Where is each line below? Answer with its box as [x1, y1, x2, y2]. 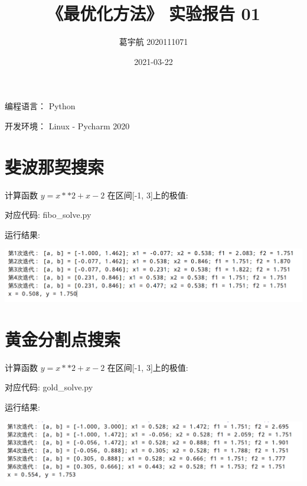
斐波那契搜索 [5, 154, 104, 178]
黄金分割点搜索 [5, 327, 121, 351]
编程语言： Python [5, 100, 76, 112]
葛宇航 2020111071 [119, 35, 188, 48]
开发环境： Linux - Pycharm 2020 [5, 119, 130, 132]
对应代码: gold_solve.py [5, 381, 93, 393]
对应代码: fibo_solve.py [5, 208, 92, 221]
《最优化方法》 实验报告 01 [47, 1, 260, 25]
